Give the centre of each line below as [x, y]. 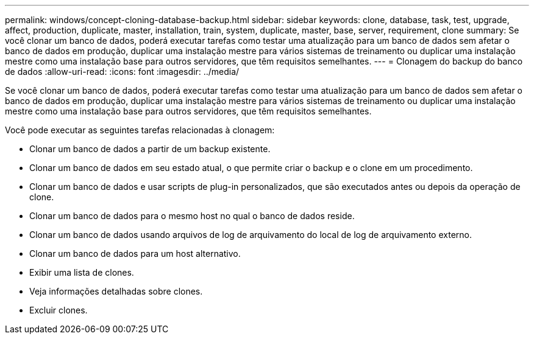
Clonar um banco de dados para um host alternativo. [135, 253]
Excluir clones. [59, 310]
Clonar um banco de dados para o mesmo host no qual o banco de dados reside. [192, 216]
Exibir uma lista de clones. [82, 272]
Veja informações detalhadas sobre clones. [116, 291]
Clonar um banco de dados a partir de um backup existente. [150, 149]
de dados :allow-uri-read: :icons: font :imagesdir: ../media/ [122, 72]
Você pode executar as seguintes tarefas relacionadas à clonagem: [140, 130]
